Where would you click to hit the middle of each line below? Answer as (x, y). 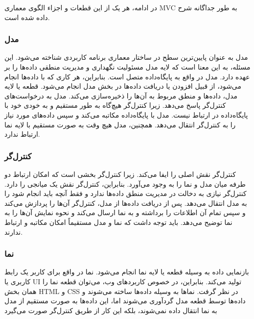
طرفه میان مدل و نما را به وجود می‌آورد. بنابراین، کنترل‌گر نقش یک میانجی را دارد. (125, 184)
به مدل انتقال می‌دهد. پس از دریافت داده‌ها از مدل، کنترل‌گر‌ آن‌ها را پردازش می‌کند (126, 203)
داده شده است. (27, 17)
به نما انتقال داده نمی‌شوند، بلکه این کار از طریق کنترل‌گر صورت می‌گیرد (111, 310)
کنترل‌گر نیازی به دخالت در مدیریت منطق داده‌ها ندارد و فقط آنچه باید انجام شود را (126, 193)
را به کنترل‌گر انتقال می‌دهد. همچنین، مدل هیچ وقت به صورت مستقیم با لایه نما (120, 124)
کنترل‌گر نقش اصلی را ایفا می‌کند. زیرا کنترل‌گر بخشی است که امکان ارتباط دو (120, 174)
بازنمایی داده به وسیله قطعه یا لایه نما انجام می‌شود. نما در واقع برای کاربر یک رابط (127, 272)
